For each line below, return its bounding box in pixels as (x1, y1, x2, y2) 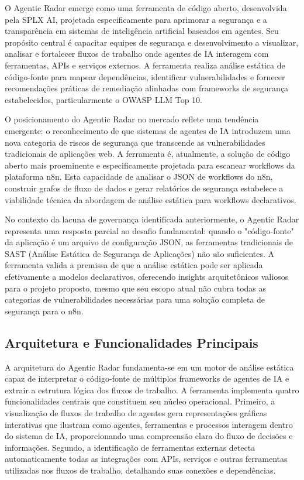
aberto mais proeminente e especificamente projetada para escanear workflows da (5, 159, 295, 171)
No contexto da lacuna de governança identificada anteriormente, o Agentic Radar (5, 213, 299, 225)
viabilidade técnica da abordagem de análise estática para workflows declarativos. (5, 193, 296, 205)
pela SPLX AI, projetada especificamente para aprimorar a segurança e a (5, 13, 267, 25)
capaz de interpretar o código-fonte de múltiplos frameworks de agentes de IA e (5, 372, 289, 385)
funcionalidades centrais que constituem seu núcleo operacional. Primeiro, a (5, 395, 275, 407)
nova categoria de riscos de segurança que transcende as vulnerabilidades (5, 136, 265, 148)
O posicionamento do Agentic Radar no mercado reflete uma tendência (5, 113, 259, 125)
